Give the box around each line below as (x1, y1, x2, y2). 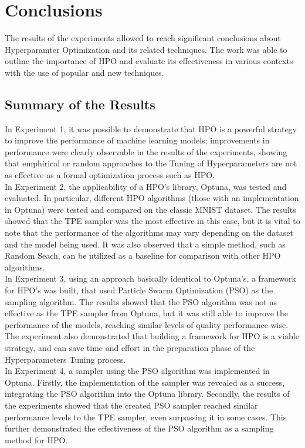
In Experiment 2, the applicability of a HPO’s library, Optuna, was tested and (5, 180, 287, 192)
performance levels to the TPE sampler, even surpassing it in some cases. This (5, 410, 287, 423)
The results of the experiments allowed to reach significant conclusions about (5, 32, 281, 44)
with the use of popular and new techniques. (5, 66, 164, 78)
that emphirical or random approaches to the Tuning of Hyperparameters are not (5, 157, 297, 169)
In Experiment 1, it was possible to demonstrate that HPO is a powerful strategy (5, 122, 297, 135)
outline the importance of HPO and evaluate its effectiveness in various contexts (5, 55, 293, 67)
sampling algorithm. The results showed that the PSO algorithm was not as (5, 295, 277, 307)
